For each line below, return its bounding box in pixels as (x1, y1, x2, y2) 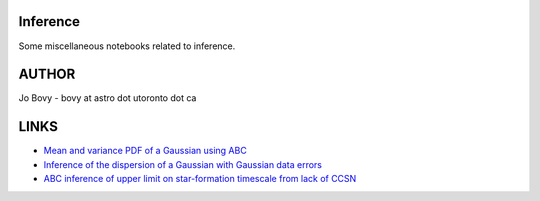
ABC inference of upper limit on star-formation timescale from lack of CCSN (43, 173, 357, 185)
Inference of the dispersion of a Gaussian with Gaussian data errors (43, 158, 322, 170)
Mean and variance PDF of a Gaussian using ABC (43, 145, 247, 157)
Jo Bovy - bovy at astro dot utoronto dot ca (18, 92, 197, 104)
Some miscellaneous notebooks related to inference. (18, 40, 236, 52)
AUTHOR (18, 66, 76, 83)
